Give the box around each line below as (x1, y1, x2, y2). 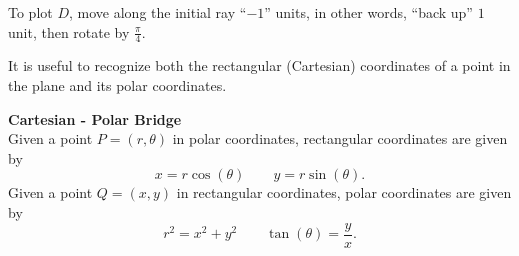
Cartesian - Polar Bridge (8, 108, 182, 129)
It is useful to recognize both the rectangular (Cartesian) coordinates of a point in (8, 55, 511, 76)
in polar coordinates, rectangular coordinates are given (172, 128, 508, 149)
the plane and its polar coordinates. (8, 75, 227, 96)
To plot (8, 2, 53, 22)
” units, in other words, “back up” (264, 2, 473, 22)
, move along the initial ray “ (69, 2, 247, 22)
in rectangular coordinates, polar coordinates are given (176, 182, 512, 203)
